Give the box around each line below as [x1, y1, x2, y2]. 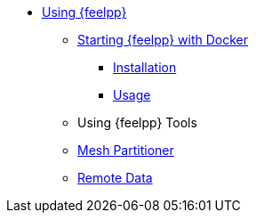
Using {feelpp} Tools [77, 115, 197, 130]
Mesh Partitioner [77, 143, 174, 158]
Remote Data [77, 170, 153, 185]
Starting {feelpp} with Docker [77, 32, 249, 47]
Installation [113, 60, 177, 75]
